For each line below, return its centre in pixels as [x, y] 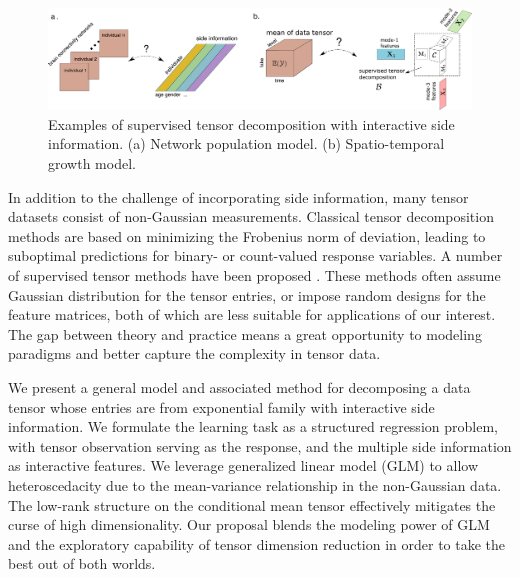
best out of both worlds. [82, 563]
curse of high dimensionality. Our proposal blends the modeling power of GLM [249, 524]
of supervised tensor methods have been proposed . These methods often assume [254, 275]
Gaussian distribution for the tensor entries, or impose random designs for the [247, 294]
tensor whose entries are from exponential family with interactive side [221, 406]
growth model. [92, 163]
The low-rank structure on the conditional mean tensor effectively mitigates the [252, 504]
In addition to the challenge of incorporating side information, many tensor [238, 196]
